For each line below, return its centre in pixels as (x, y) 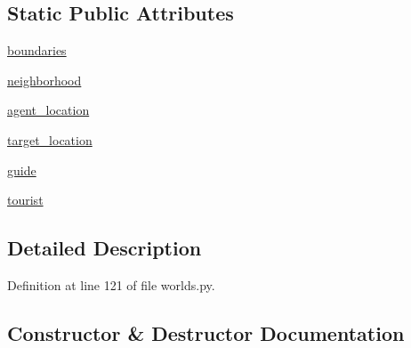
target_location (50, 139)
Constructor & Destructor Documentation (206, 332)
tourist (25, 200)
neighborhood (44, 80)
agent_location (48, 110)
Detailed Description (105, 248)
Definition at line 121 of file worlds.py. (111, 284)
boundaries (37, 50)
